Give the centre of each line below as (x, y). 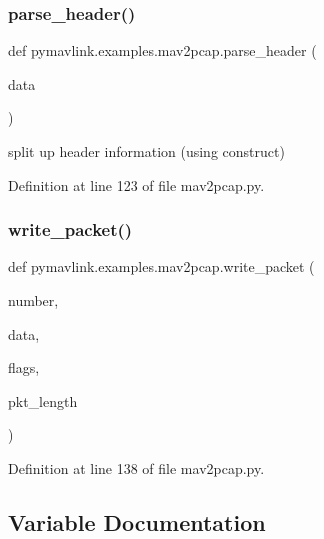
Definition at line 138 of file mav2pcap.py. (136, 467)
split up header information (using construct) (146, 151)
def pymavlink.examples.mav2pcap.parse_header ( (162, 50)
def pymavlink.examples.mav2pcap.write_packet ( (161, 266)
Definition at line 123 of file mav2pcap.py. (136, 184)
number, (33, 300)
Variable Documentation (137, 521)
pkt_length (43, 400)
